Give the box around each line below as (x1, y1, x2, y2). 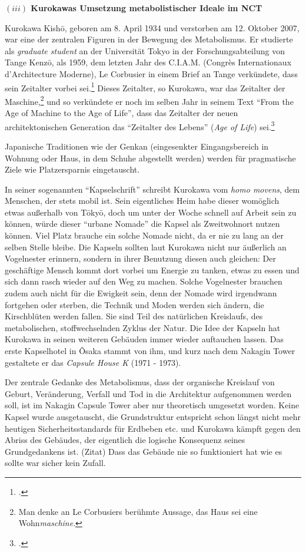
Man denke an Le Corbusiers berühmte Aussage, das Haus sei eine (18, 505, 258, 517)
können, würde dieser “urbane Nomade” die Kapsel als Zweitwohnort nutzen (5, 217, 280, 230)
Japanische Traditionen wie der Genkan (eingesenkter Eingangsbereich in (5, 140, 269, 152)
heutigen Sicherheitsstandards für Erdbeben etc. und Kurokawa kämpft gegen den (5, 422, 301, 434)
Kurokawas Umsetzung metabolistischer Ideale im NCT (31, 2, 262, 14)
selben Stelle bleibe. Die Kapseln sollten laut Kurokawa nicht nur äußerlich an (5, 240, 287, 253)
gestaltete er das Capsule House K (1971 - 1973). (5, 356, 181, 368)
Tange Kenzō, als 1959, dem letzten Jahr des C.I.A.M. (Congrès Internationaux (5, 56, 292, 68)
